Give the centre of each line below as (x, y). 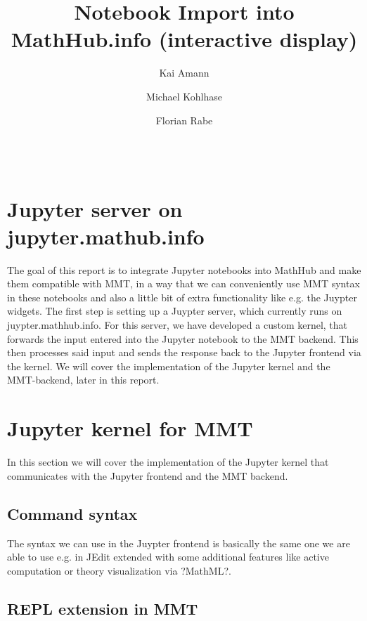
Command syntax (72, 513)
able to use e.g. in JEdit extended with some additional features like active (168, 557)
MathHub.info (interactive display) (184, 39)
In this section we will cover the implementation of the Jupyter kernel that (168, 462)
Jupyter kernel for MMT (130, 428)
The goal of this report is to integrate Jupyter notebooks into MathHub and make (184, 269)
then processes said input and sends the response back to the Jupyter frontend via (184, 352)
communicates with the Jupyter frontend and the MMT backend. (148, 475)
